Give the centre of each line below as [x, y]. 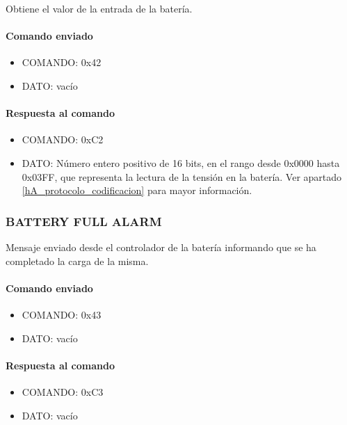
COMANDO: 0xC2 [63, 139]
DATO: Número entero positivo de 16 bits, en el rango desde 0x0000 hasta [181, 162]
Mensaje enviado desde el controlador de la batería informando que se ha [161, 247]
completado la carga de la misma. [77, 260]
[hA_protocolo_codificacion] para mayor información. [137, 190]
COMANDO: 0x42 [62, 62]
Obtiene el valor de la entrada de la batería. [99, 8]
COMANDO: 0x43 [62, 314]
